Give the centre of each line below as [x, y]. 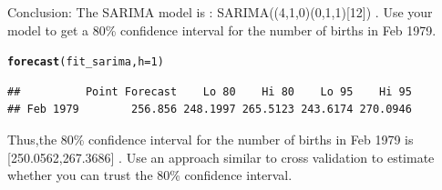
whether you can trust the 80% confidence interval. [150, 175]
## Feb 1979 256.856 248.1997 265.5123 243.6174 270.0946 [210, 110]
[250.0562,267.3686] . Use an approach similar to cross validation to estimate [221, 157]
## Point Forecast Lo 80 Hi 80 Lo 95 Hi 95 [210, 91]
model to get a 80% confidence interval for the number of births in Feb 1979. [222, 30]
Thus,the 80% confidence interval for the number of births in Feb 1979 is [211, 140]
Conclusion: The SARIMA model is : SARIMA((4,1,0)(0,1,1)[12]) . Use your [220, 12]
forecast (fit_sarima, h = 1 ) [86, 62]
